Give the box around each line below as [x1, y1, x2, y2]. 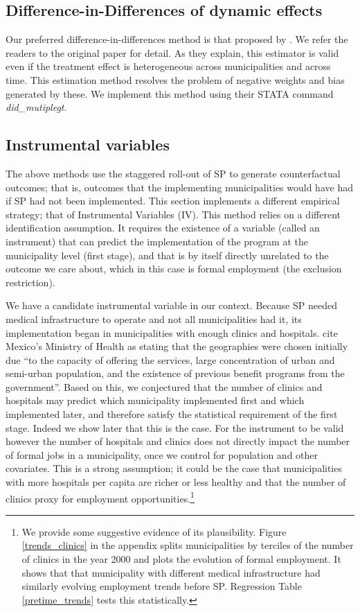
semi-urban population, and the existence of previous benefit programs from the [6, 366, 345, 381]
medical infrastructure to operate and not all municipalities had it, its [6, 311, 302, 326]
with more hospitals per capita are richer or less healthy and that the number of [6, 475, 346, 489]
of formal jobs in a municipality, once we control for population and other [6, 447, 318, 462]
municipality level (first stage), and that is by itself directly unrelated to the [6, 247, 329, 262]
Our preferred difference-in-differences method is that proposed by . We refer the [6, 32, 348, 46]
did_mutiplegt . [6, 100, 67, 114]
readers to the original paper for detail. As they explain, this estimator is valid [6, 45, 339, 60]
